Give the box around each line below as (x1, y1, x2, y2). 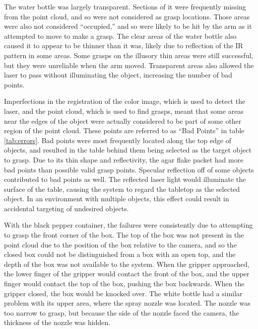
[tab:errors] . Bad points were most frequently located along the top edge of (4, 135, 231, 145)
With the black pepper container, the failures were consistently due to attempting (4, 220, 253, 230)
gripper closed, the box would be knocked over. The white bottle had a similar (4, 288, 243, 298)
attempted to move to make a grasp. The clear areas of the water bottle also (4, 30, 237, 41)
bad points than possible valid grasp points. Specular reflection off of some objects (4, 164, 254, 174)
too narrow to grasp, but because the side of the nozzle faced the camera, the (4, 307, 239, 318)
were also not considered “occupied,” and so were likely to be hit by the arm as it (4, 21, 252, 31)
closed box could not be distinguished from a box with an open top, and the (4, 249, 236, 259)
